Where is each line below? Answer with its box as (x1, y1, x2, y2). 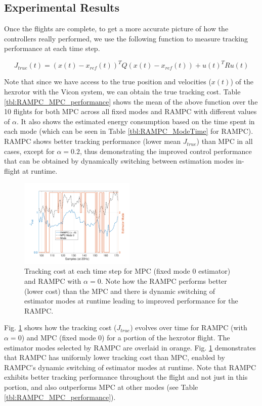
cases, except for (4, 145, 55, 156)
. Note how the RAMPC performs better (101, 276, 227, 286)
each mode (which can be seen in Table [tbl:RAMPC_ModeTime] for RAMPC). (4, 126, 253, 136)
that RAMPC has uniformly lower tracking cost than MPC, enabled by (4, 352, 225, 363)
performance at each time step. (4, 43, 100, 54)
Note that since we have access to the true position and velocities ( (4, 76, 211, 87)
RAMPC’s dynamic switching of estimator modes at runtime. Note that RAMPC (4, 362, 256, 372)
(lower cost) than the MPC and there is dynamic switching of (24, 285, 215, 296)
